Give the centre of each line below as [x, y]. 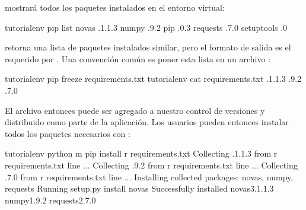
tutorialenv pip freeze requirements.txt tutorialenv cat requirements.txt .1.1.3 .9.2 [153, 79]
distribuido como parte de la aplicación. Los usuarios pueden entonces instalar [147, 122]
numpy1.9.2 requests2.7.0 [50, 200]
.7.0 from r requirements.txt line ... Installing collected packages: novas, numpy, [149, 176]
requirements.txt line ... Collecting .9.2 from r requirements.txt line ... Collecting [151, 165]
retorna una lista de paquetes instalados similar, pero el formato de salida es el [148, 47]
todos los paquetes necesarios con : [68, 133]
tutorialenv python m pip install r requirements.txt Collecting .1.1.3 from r [141, 153]
